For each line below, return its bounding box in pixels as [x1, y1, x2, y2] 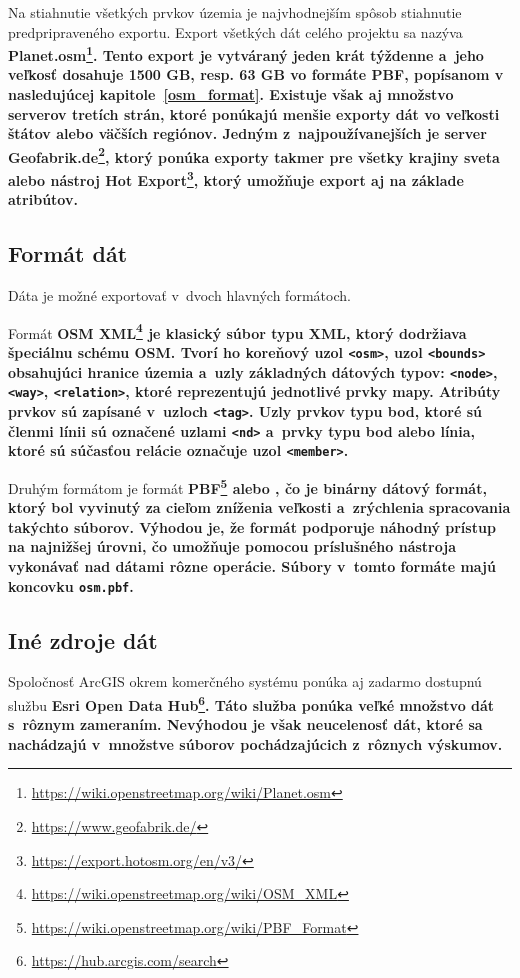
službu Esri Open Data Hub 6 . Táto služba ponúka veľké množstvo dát [8, 691, 495, 715]
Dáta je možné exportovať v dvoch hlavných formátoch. [8, 285, 351, 306]
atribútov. [8, 189, 78, 210]
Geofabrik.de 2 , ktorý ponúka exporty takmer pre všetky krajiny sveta [8, 143, 500, 167]
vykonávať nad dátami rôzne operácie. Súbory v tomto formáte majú [8, 555, 496, 576]
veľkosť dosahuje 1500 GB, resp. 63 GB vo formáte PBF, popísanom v [8, 64, 504, 85]
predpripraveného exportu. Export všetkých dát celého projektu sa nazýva [8, 21, 463, 42]
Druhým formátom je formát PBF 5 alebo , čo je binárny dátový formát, [8, 474, 487, 498]
